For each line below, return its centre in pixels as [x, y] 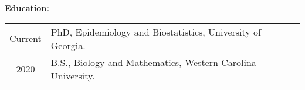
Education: [27, 8]
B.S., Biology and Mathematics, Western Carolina [153, 62]
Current [26, 39]
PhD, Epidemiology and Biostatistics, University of [156, 32]
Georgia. [68, 45]
